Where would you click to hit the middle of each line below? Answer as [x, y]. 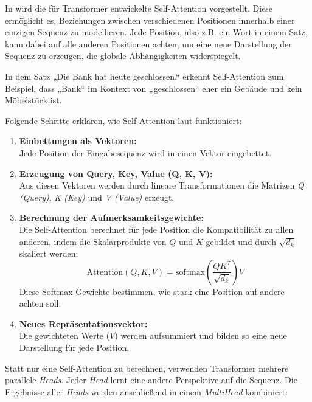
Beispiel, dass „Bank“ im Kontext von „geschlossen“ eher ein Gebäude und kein [154, 88]
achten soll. [40, 303]
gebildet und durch [241, 241]
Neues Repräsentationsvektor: [83, 323]
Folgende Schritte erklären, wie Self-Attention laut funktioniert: [123, 120]
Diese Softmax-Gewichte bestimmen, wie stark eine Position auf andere [152, 291]
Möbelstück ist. [33, 100]
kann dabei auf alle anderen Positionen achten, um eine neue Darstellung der [148, 43]
